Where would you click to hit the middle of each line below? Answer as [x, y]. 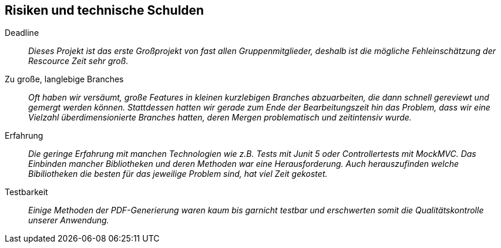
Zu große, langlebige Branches [64, 79]
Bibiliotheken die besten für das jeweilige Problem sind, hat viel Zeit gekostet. [178, 174]
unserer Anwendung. [69, 220]
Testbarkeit [26, 192]
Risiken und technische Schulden [105, 10]
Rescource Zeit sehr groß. [78, 61]
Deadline [22, 33]
